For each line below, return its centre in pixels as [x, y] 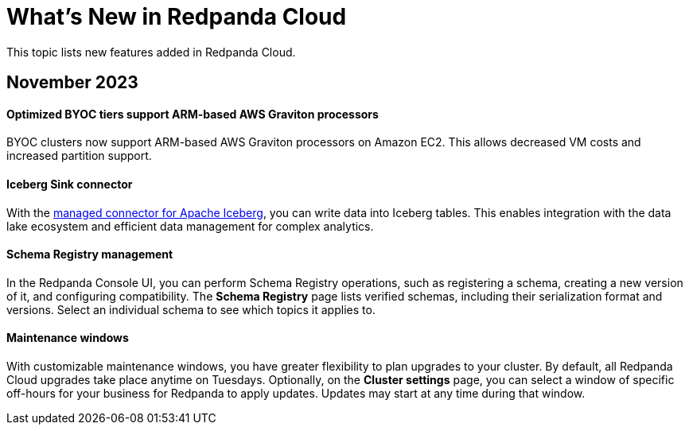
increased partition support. [79, 156]
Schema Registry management [90, 254]
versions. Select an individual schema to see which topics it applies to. [191, 309]
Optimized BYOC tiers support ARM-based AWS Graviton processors [193, 114]
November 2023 [72, 83]
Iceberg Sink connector [70, 184]
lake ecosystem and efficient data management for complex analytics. [190, 226]
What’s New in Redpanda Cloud [177, 17]
